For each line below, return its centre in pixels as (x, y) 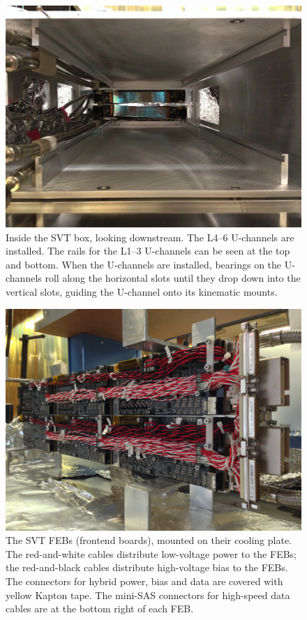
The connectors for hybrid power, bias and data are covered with (144, 581)
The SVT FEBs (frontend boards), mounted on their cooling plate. (149, 540)
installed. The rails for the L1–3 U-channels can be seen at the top (148, 251)
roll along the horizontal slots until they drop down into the (173, 278)
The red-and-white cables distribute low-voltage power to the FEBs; (151, 553)
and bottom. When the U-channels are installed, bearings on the (144, 264)
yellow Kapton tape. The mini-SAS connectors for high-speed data (148, 595)
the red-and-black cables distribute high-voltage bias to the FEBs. (147, 567)
